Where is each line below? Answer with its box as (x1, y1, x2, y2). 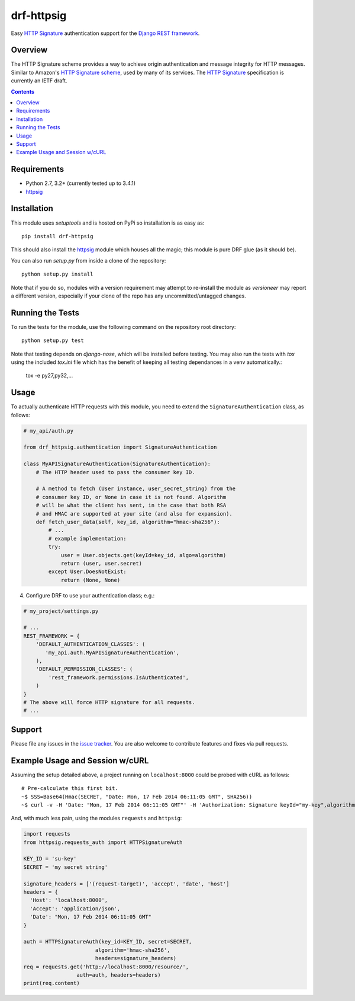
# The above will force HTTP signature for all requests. (23, 699, 195, 705)
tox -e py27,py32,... (25, 372, 73, 379)
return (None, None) (60, 577, 121, 583)
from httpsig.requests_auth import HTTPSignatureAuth (23, 839, 183, 846)
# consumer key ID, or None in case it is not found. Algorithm (35, 494, 227, 500)
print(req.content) (23, 980, 80, 987)
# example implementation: (48, 535, 127, 542)
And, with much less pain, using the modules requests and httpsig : (11, 815, 182, 822)
